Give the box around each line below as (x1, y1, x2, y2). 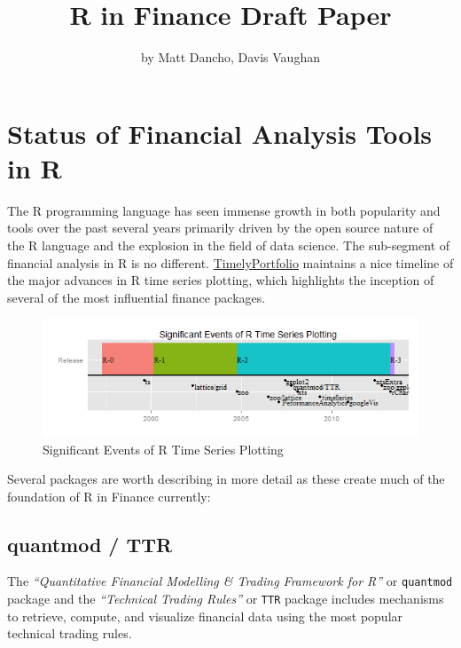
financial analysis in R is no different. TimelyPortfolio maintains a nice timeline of (7, 253, 454, 272)
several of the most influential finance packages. (7, 288, 266, 306)
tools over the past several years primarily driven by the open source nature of (7, 218, 434, 237)
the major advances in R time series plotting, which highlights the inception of (7, 271, 434, 289)
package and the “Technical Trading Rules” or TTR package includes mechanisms (7, 589, 444, 608)
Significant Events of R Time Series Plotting (43, 439, 284, 458)
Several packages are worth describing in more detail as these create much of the (7, 470, 445, 488)
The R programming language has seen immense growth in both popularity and (7, 201, 441, 219)
